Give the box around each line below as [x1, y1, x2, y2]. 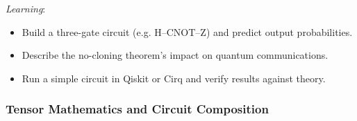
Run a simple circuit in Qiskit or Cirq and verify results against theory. [22, 71, 326, 85]
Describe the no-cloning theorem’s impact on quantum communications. [22, 48, 329, 62]
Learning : [6, 1, 46, 15]
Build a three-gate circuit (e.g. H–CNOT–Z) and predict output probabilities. [22, 24, 353, 39]
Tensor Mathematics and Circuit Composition [6, 100, 269, 118]
